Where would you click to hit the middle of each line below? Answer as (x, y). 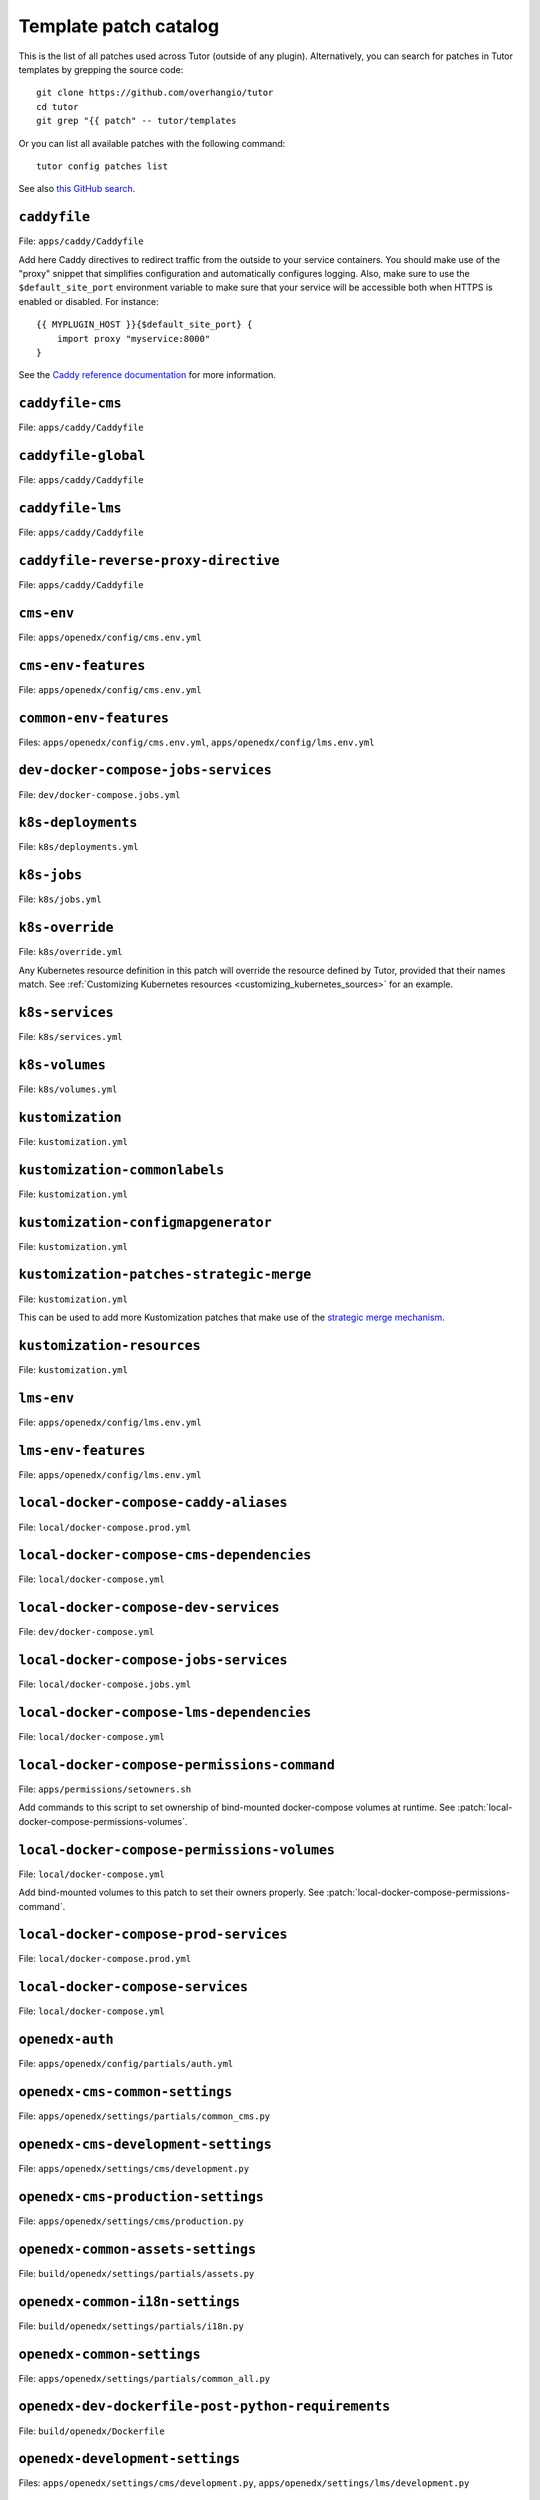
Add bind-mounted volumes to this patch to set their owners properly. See (171, 1892)
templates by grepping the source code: (101, 69)
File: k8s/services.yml (71, 1036)
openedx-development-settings (129, 2459)
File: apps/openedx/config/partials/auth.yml (126, 2064)
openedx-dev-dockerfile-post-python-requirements (204, 2406)
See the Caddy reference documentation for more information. (147, 375)
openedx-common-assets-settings (137, 2249)
